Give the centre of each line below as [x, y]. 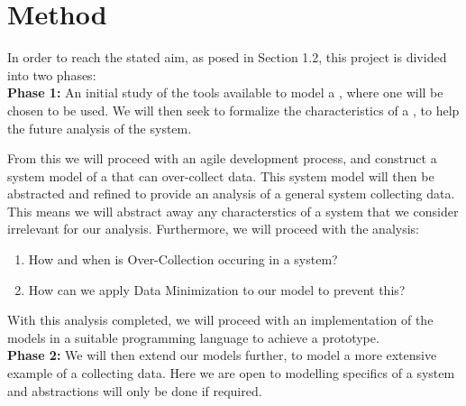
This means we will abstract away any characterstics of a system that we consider [233, 211]
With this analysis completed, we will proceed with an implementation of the [220, 320]
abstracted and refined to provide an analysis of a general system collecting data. [231, 194]
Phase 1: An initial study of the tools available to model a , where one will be [225, 92]
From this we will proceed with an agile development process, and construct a [222, 158]
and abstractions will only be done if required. [135, 390]
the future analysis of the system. [100, 128]
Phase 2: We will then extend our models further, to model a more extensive [222, 355]
